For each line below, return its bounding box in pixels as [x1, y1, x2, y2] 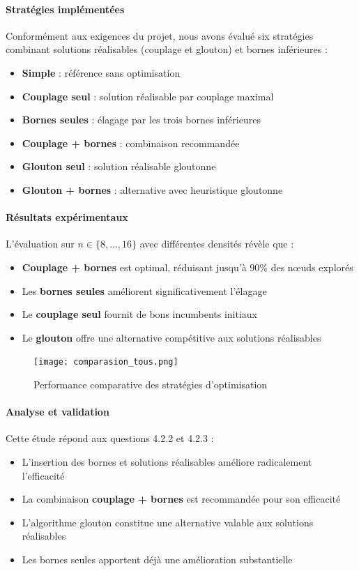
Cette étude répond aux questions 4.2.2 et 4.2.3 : [6, 431, 214, 446]
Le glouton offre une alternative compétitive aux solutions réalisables [22, 330, 321, 344]
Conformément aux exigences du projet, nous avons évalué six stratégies [6, 28, 314, 43]
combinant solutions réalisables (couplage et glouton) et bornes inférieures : [6, 42, 328, 56]
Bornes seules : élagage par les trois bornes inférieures [22, 112, 261, 127]
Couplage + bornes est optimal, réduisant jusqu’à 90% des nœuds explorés [22, 259, 353, 274]
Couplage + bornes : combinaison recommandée [22, 135, 240, 150]
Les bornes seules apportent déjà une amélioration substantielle [22, 551, 293, 566]
